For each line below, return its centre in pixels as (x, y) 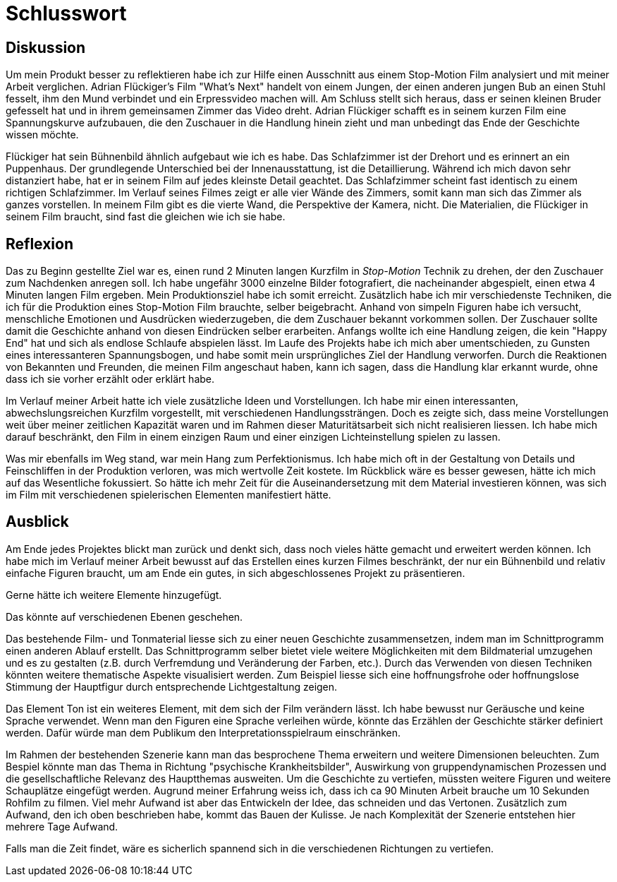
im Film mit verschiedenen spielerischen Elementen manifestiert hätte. (169, 495)
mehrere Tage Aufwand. (62, 826)
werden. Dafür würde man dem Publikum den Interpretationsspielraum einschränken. (203, 732)
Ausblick (37, 522)
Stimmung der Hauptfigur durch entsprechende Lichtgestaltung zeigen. (172, 686)
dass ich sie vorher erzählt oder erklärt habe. (110, 379)
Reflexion (40, 244)
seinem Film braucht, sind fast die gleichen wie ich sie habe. (146, 217)
